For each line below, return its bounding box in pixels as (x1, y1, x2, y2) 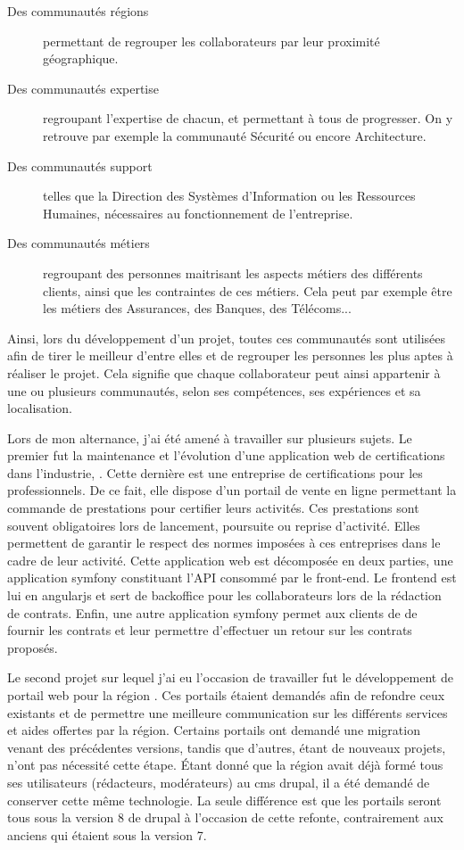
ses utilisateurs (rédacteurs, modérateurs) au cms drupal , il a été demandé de (7, 772, 430, 791)
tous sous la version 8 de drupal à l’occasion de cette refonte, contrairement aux (7, 808, 443, 827)
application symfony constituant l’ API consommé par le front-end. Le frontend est (7, 568, 457, 587)
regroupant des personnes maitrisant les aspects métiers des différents (43, 263, 423, 282)
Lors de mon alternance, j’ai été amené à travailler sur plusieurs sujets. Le (7, 428, 412, 447)
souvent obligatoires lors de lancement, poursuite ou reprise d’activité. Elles (7, 516, 420, 534)
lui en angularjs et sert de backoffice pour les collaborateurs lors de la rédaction (7, 586, 442, 605)
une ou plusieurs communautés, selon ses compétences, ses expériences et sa (7, 381, 421, 400)
